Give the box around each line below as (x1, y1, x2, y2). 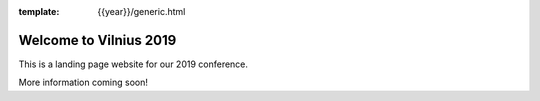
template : (18, 6, 60, 17)
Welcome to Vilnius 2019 (18, 31, 177, 49)
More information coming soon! (18, 76, 149, 89)
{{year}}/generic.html (97, 6, 186, 17)
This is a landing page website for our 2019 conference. (18, 58, 249, 70)
